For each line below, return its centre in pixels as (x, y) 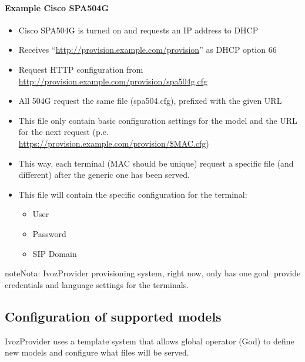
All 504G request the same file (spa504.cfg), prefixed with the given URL (150, 101)
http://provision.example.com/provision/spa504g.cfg (113, 81)
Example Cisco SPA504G (57, 7)
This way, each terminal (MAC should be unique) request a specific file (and (156, 163)
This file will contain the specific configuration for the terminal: (133, 194)
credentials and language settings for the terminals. (97, 284)
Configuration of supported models (113, 316)
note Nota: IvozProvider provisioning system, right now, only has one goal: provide (153, 273)
